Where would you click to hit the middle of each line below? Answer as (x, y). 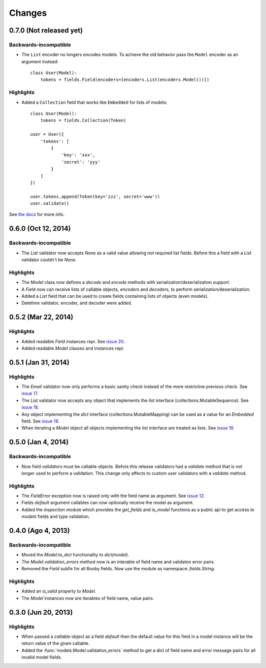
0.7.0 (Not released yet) (46, 30)
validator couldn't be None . (49, 260)
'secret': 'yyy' (81, 162)
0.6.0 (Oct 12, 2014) (40, 229)
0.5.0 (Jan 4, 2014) (39, 442)
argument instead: (40, 61)
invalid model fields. (42, 657)
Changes (28, 13)
